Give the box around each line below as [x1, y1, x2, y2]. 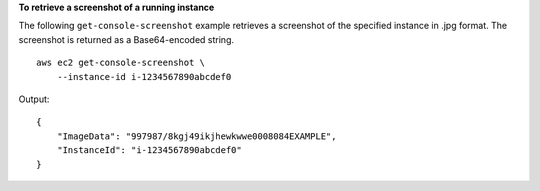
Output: [18, 93, 50, 105]
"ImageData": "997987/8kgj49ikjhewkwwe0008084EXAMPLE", [56, 130, 337, 142]
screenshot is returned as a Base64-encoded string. [18, 33, 235, 45]
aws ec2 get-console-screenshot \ [36, 57, 205, 69]
